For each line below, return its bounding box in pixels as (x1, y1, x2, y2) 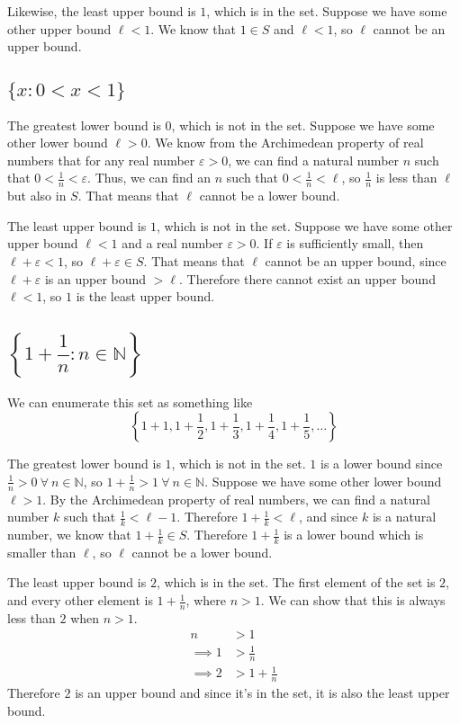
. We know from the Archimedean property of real (147, 133, 424, 152)
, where (185, 591, 226, 610)
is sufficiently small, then (286, 234, 424, 253)
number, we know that (7, 525, 131, 544)
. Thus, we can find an (87, 168, 212, 187)
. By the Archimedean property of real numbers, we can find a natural (42, 489, 430, 508)
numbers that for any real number (7, 150, 195, 169)
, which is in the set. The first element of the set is (156, 573, 436, 592)
